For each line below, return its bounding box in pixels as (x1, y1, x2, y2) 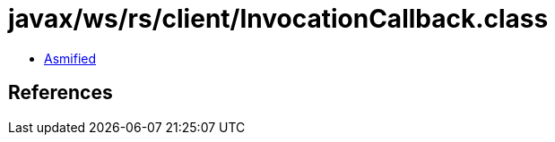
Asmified (44, 50, 97, 66)
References (8, 81, 113, 104)
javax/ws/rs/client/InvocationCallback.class (8, 4, 549, 34)
